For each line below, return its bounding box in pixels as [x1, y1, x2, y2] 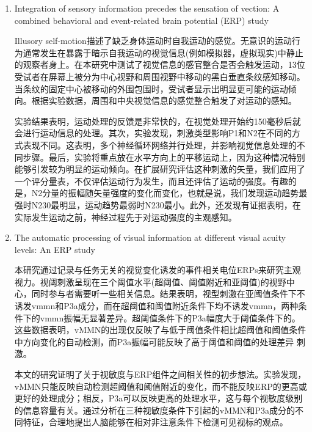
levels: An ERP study [14, 243, 95, 255]
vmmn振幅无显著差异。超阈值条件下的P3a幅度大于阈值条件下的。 [40, 311, 300, 324]
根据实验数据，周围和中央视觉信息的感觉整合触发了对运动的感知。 [31, 94, 297, 107]
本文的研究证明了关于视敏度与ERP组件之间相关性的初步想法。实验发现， [14, 368, 307, 381]
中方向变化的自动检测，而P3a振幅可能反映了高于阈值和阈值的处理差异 [14, 335, 294, 348]
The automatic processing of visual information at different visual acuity [14, 231, 286, 244]
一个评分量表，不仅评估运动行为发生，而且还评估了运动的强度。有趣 [14, 174, 288, 187]
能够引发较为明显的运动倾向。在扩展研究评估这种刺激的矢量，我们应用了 [14, 163, 305, 175]
